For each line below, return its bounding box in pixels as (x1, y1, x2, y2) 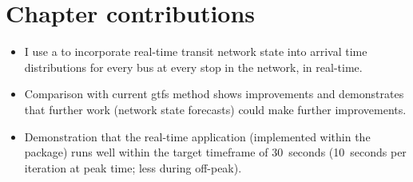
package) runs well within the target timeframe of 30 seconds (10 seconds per (24, 144, 407, 160)
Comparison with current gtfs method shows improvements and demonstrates (24, 85, 404, 102)
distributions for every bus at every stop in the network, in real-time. (24, 58, 363, 75)
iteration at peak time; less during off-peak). (24, 159, 242, 176)
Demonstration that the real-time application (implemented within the (24, 128, 371, 144)
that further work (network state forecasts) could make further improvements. (24, 101, 407, 117)
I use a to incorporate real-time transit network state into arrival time (24, 43, 367, 60)
